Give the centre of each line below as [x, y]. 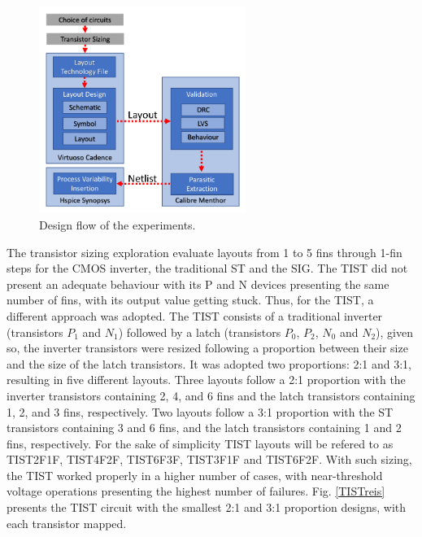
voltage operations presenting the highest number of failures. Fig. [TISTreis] [196, 491]
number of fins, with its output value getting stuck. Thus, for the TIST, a [190, 300]
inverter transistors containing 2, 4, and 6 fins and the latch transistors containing [211, 395]
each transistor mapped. [67, 523]
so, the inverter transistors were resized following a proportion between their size [207, 348]
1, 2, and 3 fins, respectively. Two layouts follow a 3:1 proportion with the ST [200, 411]
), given [394, 332]
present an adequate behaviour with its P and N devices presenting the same [198, 284]
